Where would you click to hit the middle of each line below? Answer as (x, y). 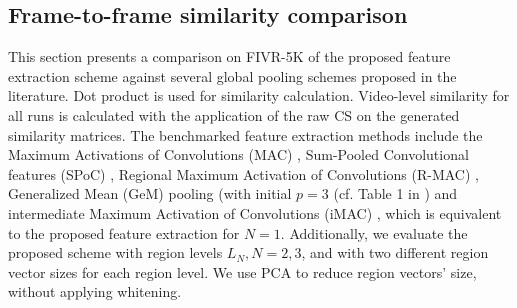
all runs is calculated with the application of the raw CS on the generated (234, 114)
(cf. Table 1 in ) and (395, 193)
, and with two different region (395, 252)
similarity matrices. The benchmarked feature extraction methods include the (245, 134)
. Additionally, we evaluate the (374, 232)
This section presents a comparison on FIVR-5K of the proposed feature (229, 56)
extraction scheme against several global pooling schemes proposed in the (232, 75)
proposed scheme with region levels (115, 252)
